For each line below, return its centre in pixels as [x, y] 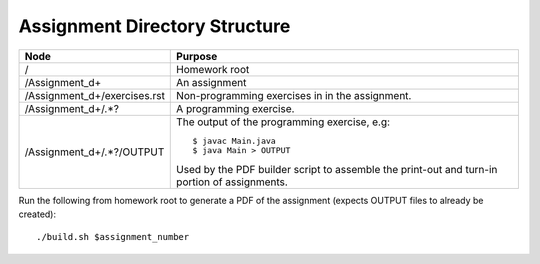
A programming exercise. [235, 108]
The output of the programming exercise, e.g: [283, 122]
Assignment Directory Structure [154, 26]
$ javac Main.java [234, 140]
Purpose [197, 56]
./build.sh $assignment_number [113, 237]
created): [37, 214]
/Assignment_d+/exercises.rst [94, 95]
